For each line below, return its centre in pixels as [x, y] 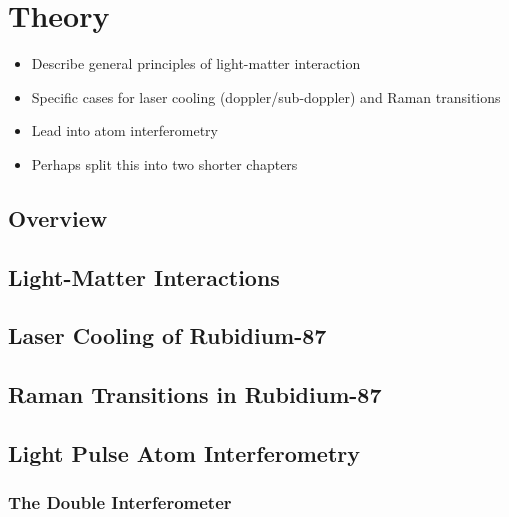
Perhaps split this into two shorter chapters [164, 163]
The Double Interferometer [120, 502]
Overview [58, 217]
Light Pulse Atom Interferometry [184, 453]
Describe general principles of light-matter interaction [196, 63]
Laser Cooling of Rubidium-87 [167, 335]
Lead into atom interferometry [124, 130]
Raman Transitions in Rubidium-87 [195, 394]
